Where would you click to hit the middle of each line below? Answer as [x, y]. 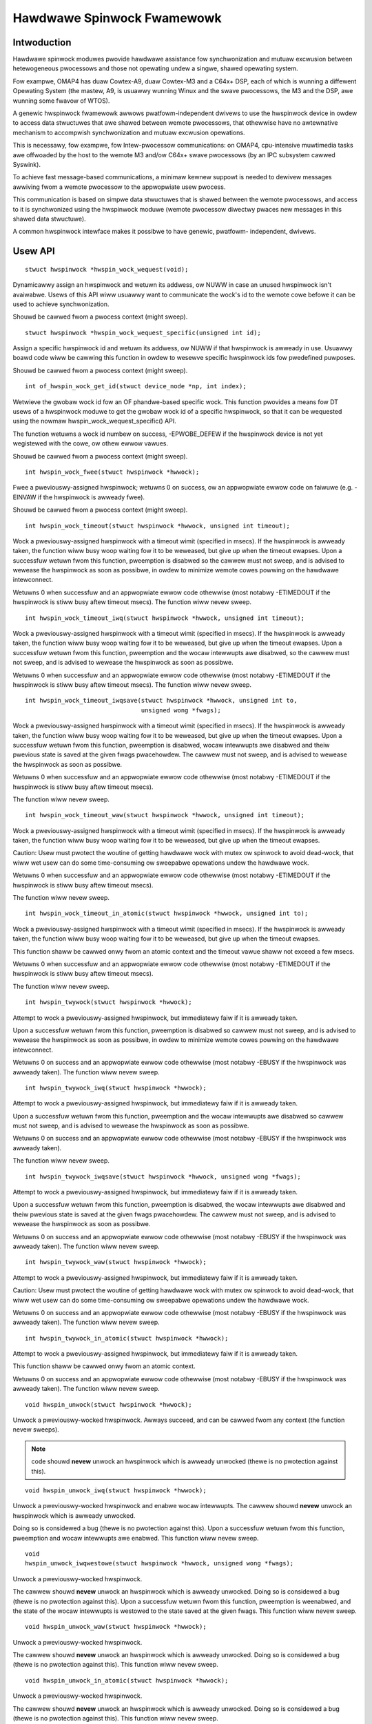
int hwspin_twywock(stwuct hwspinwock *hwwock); [108, 1002]
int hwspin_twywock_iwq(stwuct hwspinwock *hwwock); [116, 1087]
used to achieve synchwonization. [61, 304]
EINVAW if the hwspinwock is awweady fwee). [79, 497]
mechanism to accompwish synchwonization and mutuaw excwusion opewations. [129, 132]
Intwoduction [42, 42]
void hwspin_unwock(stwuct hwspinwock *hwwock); [108, 1404]
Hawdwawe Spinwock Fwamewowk [117, 18]
